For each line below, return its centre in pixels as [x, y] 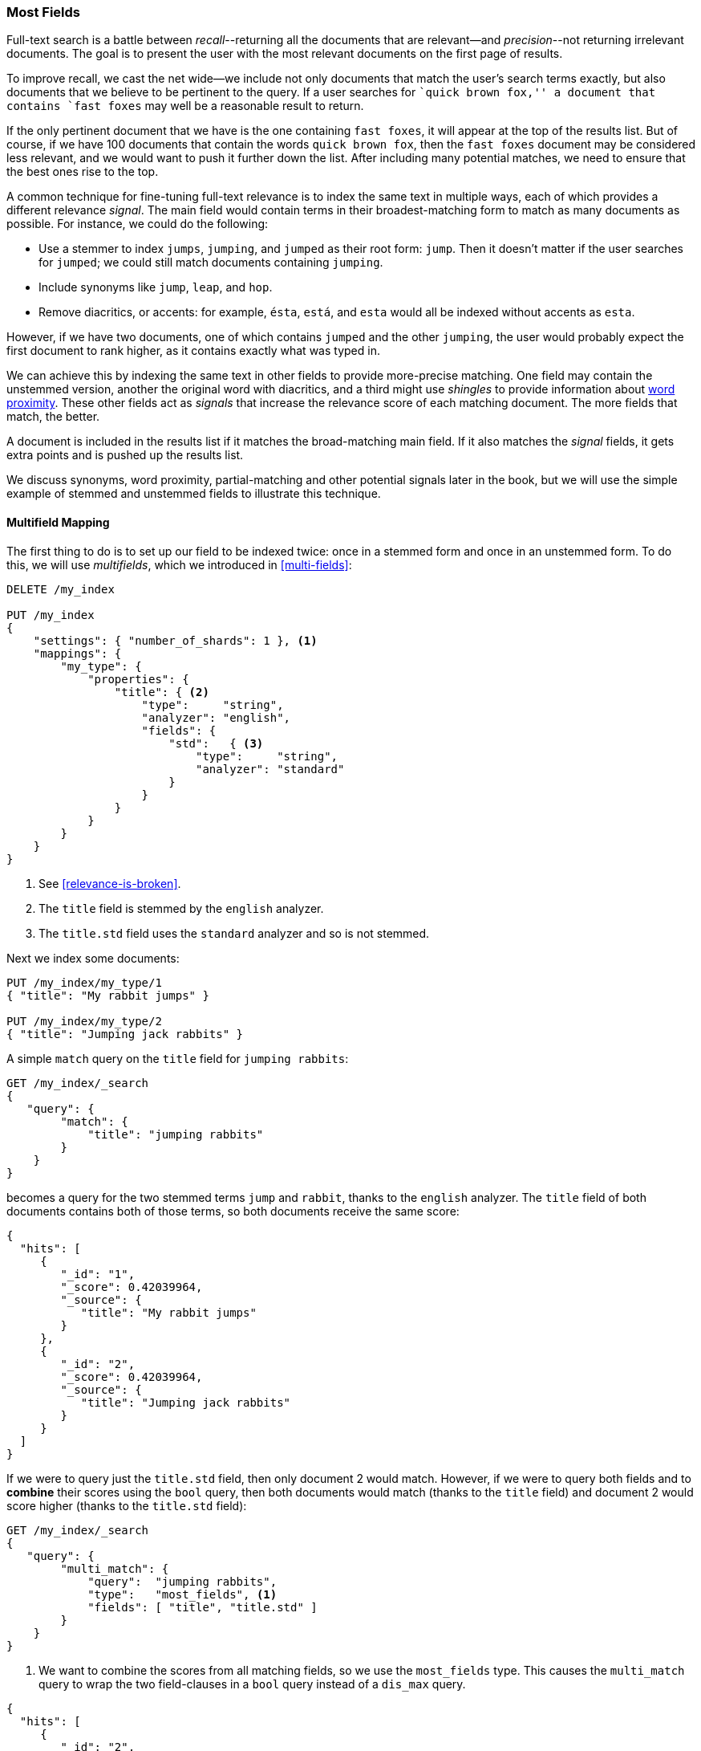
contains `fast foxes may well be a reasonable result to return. [185, 106]
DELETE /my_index [61, 589]
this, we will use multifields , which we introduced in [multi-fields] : [179, 564]
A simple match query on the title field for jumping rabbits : [178, 1058]
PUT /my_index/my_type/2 [84, 1021]
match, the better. [53, 417]
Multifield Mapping [58, 522]
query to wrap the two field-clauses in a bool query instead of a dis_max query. [252, 1684]
